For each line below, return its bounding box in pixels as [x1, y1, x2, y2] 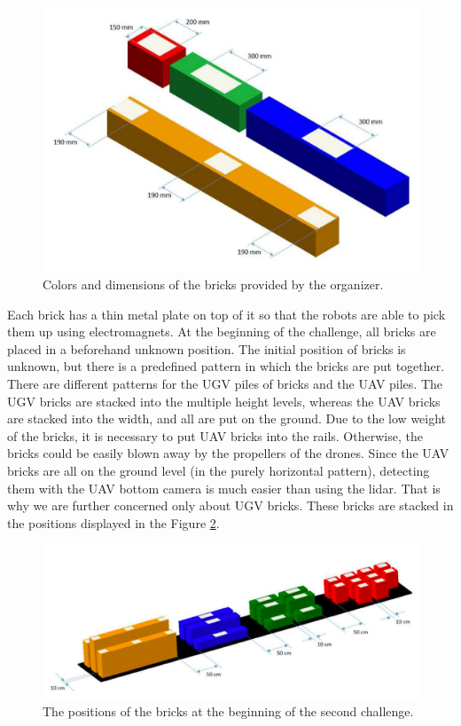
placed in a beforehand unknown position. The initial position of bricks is [7, 339, 406, 358]
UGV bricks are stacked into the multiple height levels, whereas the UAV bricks [7, 391, 441, 410]
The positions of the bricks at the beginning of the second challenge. [43, 701, 414, 720]
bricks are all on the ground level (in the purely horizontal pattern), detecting [7, 461, 430, 479]
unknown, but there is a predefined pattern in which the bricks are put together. [7, 357, 445, 375]
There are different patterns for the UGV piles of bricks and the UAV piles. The [7, 374, 443, 392]
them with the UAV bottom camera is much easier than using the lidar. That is [7, 478, 441, 497]
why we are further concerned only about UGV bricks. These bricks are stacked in [7, 496, 454, 515]
